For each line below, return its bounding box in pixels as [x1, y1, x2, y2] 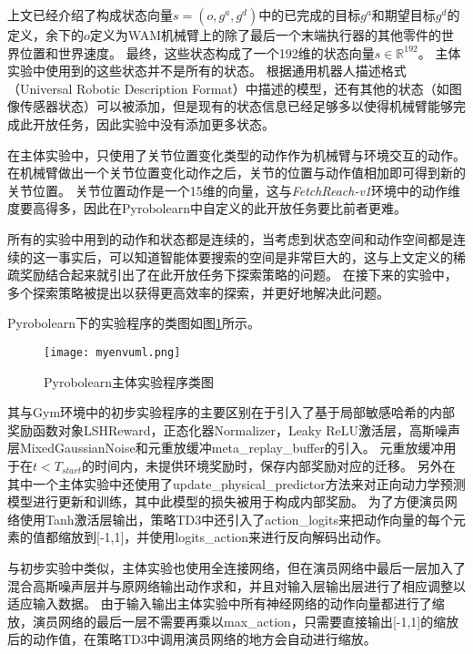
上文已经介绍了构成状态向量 [7, 5, 173, 24]
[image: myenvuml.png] [44, 345, 181, 359]
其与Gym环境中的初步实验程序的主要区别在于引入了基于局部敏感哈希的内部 [7, 403, 456, 422]
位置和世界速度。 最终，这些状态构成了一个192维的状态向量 [19, 43, 375, 62]
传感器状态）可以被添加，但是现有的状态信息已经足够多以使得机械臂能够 [19, 97, 453, 116]
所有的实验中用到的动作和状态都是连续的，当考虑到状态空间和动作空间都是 [7, 229, 453, 248]
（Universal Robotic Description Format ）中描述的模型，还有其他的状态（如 [7, 78, 449, 97]
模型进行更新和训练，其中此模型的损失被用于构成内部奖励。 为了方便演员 [7, 492, 445, 511]
